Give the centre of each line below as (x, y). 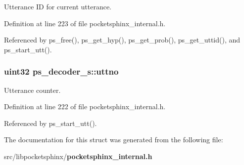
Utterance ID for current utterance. (58, 6)
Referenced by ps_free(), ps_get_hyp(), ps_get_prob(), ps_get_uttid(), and (122, 40)
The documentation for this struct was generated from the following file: (114, 140)
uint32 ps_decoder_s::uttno (61, 71)
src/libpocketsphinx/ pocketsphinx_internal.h (78, 156)
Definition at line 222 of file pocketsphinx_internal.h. (85, 106)
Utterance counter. (32, 90)
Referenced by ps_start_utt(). (50, 123)
